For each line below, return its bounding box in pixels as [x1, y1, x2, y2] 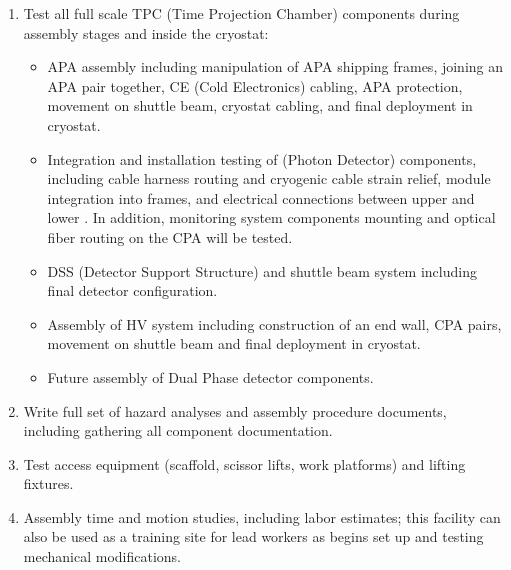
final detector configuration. [47, 280, 218, 301]
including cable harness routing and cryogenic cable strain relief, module [47, 168, 491, 189]
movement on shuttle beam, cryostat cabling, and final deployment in [47, 95, 473, 116]
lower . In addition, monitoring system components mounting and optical [47, 207, 496, 228]
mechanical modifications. [23, 546, 181, 567]
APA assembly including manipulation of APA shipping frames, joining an [47, 56, 504, 77]
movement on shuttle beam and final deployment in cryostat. [47, 333, 421, 354]
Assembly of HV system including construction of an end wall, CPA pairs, [47, 313, 502, 334]
